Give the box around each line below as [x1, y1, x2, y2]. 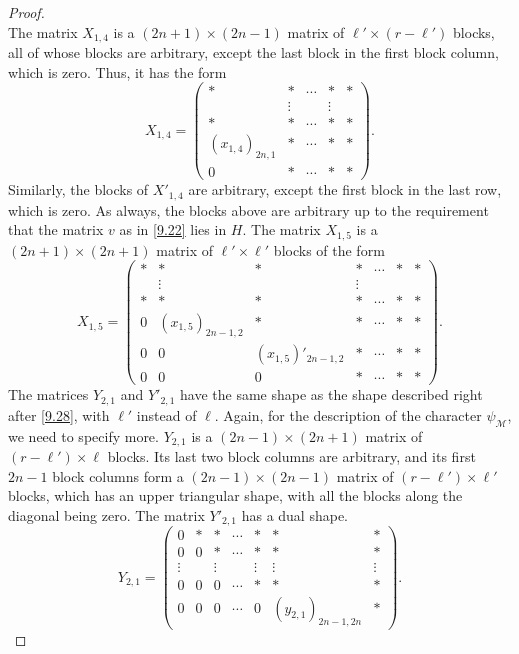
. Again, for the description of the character [214, 404, 482, 425]
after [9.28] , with [8, 404, 110, 425]
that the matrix [8, 219, 104, 240]
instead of [136, 404, 197, 425]
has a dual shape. [241, 504, 349, 525]
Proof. [8, 2, 45, 22]
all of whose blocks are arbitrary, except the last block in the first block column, [8, 42, 499, 63]
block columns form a [52, 465, 184, 486]
